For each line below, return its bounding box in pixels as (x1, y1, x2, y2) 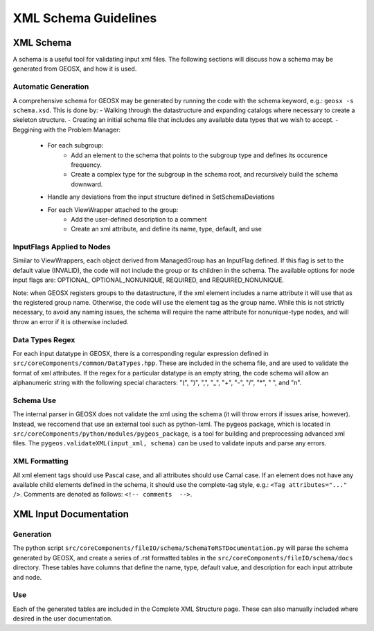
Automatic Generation (12, 82, 89, 91)
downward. (71, 180, 103, 188)
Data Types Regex (12, 335, 75, 344)
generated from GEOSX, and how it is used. (12, 64, 137, 73)
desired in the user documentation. (12, 614, 113, 623)
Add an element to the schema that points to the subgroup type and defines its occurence (71, 151, 328, 159)
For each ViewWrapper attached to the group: (47, 205, 179, 214)
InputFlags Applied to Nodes (12, 242, 111, 252)
